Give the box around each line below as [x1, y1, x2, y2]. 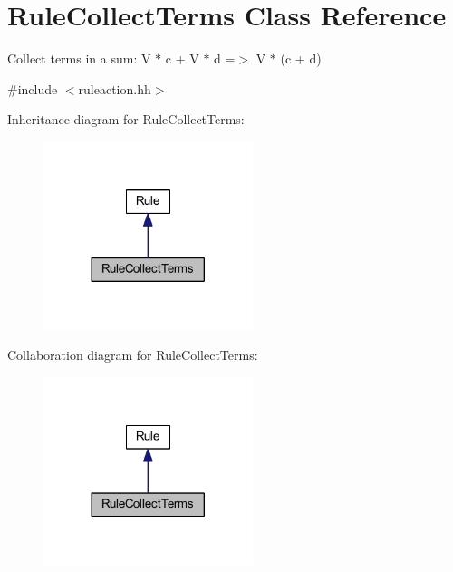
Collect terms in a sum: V [7, 49, 151, 68]
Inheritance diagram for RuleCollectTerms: [7, 110, 245, 129]
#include [7, 79, 58, 98]
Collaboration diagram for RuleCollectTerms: [7, 345, 258, 364]
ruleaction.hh [78, 79, 151, 98]
